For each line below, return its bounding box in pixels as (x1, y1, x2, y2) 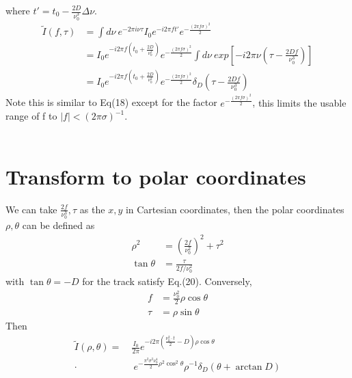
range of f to (5, 109, 57, 123)
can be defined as (22, 218, 95, 232)
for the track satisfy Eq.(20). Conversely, (82, 273, 252, 288)
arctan (235, 362, 262, 372)
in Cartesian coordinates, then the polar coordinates (125, 202, 344, 216)
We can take (5, 202, 57, 216)
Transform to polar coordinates (5, 162, 306, 190)
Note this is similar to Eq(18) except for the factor (5, 95, 217, 109)
